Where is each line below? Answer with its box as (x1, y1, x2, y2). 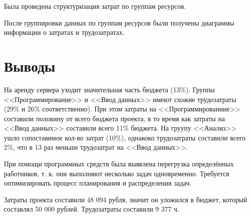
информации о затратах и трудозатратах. (4, 27, 125, 37)
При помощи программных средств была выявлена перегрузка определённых (4, 159, 234, 169)
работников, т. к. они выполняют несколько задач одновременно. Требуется (4, 168, 229, 178)
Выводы (4, 55, 55, 76)
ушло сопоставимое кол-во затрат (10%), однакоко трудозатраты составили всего (4, 132, 246, 142)
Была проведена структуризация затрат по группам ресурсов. (4, 1, 186, 11)
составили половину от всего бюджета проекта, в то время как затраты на (4, 113, 225, 123)
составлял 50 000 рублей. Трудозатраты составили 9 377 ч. (4, 204, 179, 214)
